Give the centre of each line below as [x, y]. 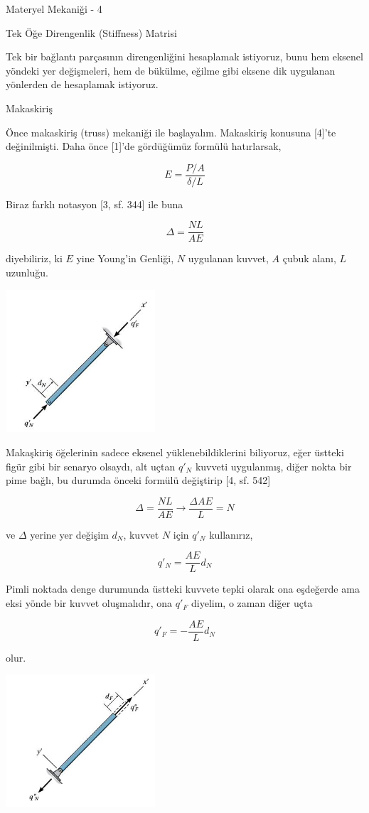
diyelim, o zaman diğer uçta [252, 603]
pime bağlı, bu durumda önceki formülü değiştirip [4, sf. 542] [138, 480]
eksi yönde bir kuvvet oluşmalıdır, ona [89, 603]
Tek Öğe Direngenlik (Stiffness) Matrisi [91, 32]
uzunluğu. [27, 273]
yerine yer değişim [69, 534]
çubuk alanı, [309, 258]
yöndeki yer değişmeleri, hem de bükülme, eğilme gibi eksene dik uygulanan [171, 70]
